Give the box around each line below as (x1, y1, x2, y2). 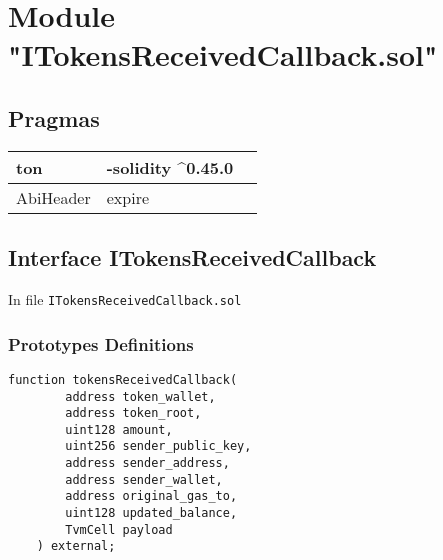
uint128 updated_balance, (65, 506, 238, 521)
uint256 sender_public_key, (65, 439, 252, 454)
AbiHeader (16, 185, 91, 209)
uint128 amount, (65, 422, 173, 437)
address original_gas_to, (65, 489, 238, 504)
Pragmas (8, 102, 100, 133)
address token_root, (65, 406, 202, 421)
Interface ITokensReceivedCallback (8, 242, 377, 273)
